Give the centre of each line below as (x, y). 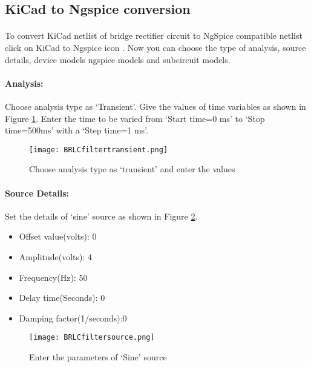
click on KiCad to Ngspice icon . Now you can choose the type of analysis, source (155, 47)
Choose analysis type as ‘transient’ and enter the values (132, 169)
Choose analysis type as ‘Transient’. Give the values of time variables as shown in (155, 106)
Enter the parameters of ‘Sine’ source (98, 357)
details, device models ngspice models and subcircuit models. (118, 59)
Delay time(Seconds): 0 (62, 298)
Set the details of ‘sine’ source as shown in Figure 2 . (101, 216)
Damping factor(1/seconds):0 (73, 318)
